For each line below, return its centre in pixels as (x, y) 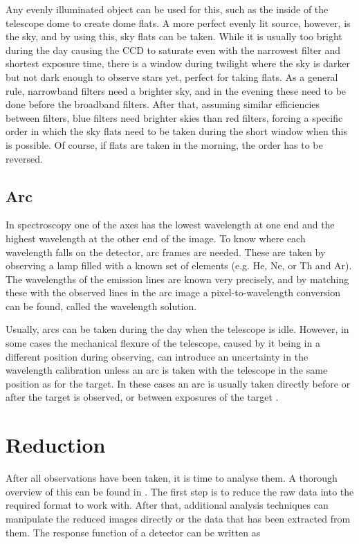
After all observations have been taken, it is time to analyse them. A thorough (172, 478)
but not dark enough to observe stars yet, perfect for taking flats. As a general (172, 76)
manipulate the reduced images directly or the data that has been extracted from (178, 518)
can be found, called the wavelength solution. (101, 306)
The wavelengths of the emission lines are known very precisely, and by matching (177, 279)
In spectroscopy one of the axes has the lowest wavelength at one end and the (170, 225)
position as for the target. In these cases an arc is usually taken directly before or (178, 383)
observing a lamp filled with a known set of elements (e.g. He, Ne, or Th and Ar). (179, 265)
